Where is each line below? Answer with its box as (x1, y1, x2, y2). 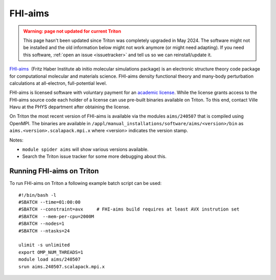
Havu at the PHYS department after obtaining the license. (9, 104, 130, 110)
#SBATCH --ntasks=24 (18, 228, 70, 234)
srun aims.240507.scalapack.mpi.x (18, 264, 105, 269)
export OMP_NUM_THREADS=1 (18, 249, 84, 255)
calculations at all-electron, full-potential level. (9, 80, 107, 86)
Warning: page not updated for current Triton (23, 28, 121, 34)
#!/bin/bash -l (18, 192, 57, 198)
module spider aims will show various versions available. (22, 146, 149, 153)
